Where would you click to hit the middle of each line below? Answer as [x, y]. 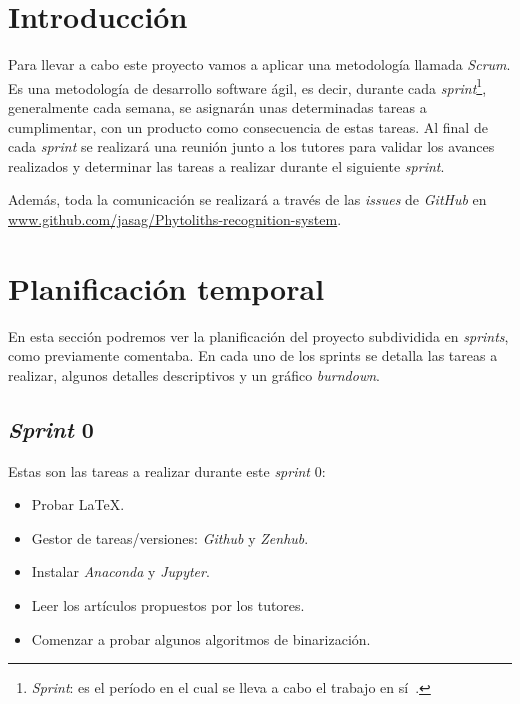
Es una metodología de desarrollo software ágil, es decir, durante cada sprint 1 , [247, 86]
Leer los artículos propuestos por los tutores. [168, 605]
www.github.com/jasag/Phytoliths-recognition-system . [175, 218]
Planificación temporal [166, 287]
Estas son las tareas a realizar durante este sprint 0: [167, 470]
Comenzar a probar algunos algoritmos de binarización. [201, 638]
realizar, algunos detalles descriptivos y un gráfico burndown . [194, 374]
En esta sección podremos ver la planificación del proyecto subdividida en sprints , [258, 335]
